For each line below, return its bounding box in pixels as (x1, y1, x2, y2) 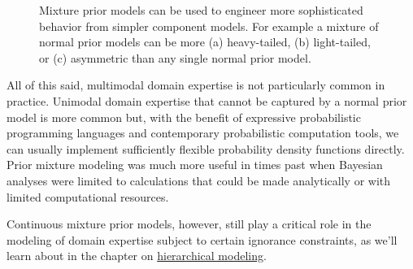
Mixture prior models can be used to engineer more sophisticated (39, 2, 363, 18)
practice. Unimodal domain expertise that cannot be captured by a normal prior (7, 92, 407, 109)
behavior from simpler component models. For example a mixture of (39, 17, 379, 34)
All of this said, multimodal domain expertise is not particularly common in (7, 76, 385, 93)
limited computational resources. (7, 188, 169, 205)
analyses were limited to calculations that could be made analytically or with (7, 171, 391, 189)
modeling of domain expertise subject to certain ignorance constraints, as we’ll (7, 231, 398, 248)
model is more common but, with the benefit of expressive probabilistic (7, 108, 361, 125)
